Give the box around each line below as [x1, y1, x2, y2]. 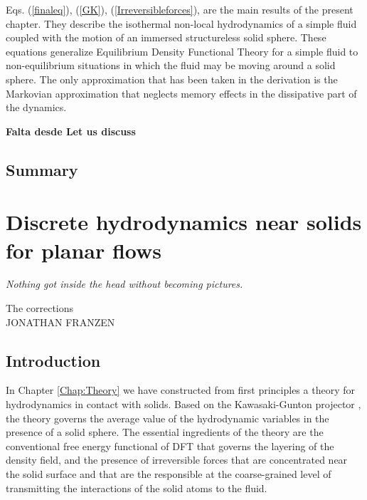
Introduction [6, 349, 101, 371]
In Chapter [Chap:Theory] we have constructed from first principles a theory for [6, 382, 355, 397]
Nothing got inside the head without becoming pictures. [6, 276, 243, 291]
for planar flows [6, 235, 162, 264]
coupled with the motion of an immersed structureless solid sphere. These [6, 30, 326, 45]
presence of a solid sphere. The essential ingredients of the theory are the [6, 425, 324, 439]
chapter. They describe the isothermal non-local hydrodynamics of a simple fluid [6, 16, 357, 31]
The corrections [6, 301, 74, 316]
